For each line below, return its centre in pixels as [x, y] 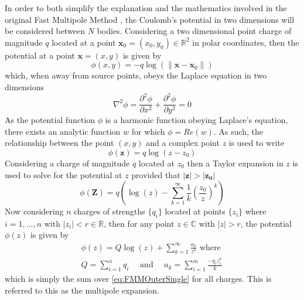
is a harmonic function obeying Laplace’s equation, [197, 120]
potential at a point [40, 55]
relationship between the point [59, 143]
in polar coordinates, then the [246, 42]
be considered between [45, 31]
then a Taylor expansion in [235, 163]
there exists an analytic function [63, 131]
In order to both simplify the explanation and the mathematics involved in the [146, 8]
